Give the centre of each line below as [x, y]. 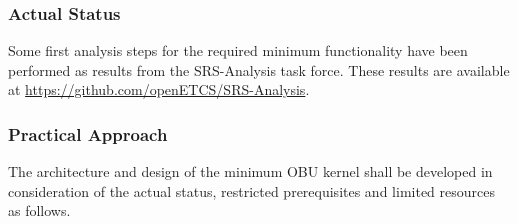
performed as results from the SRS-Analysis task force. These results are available [259, 69]
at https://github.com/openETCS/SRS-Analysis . [159, 89]
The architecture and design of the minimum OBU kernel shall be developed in [250, 171]
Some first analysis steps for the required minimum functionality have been [238, 50]
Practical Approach [88, 133]
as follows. [39, 210]
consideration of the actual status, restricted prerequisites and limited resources [251, 190]
